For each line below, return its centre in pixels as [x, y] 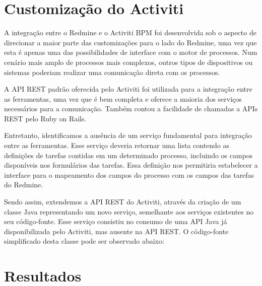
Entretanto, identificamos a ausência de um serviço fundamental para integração [128, 135]
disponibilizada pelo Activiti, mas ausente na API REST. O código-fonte [116, 231]
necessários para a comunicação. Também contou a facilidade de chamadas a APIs [131, 109]
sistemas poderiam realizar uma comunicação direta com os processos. [112, 72]
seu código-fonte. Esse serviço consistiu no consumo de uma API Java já [116, 221]
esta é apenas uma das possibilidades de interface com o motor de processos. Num [131, 52]
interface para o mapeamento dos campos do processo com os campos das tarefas [129, 174]
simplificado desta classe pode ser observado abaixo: [84, 241]
